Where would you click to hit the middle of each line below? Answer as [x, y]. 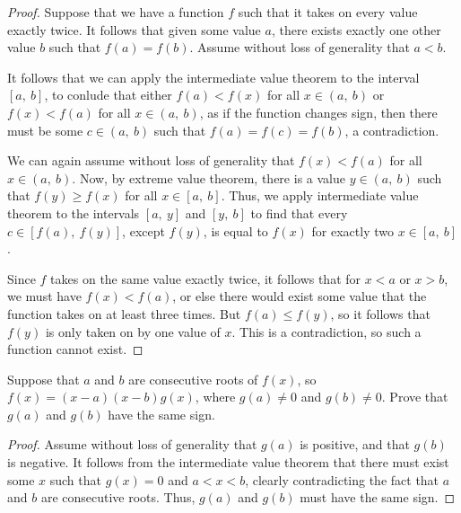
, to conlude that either [108, 95]
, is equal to [235, 230]
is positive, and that [355, 444]
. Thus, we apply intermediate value [320, 195]
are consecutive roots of [193, 379]
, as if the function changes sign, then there [318, 112]
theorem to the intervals [74, 212]
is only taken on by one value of [133, 331]
